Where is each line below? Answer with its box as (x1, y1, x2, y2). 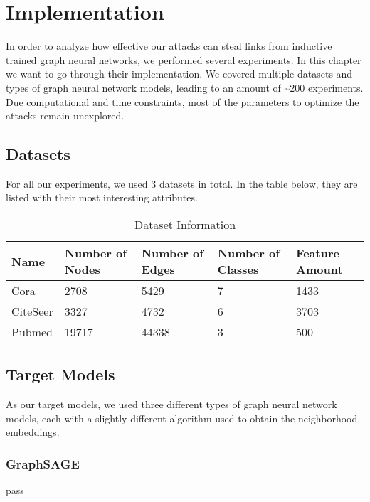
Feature (296, 245, 339, 262)
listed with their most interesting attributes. (6, 190, 198, 205)
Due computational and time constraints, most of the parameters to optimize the (6, 94, 359, 109)
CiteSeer (11, 303, 53, 320)
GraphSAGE (6, 454, 80, 472)
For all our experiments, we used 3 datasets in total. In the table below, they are (6, 176, 358, 191)
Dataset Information (134, 216, 236, 233)
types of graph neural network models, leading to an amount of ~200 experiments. (6, 80, 364, 95)
